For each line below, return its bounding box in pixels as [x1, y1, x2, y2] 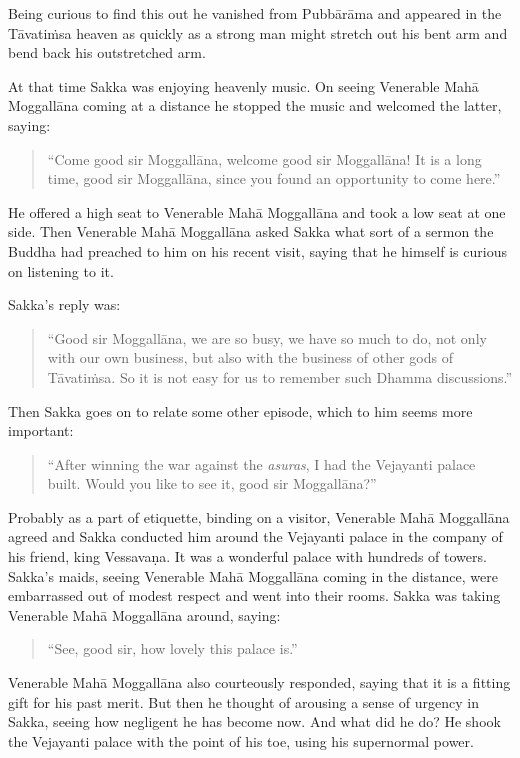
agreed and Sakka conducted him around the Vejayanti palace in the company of [8, 526, 503, 547]
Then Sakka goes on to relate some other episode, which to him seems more [8, 400, 473, 421]
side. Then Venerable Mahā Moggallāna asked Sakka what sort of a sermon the [8, 221, 494, 242]
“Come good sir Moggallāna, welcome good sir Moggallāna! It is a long [47, 148, 482, 169]
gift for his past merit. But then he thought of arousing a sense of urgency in [8, 691, 479, 712]
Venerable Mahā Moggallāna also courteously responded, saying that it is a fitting [8, 672, 511, 693]
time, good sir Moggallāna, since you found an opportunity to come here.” [47, 168, 501, 189]
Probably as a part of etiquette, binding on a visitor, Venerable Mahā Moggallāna [8, 506, 510, 527]
